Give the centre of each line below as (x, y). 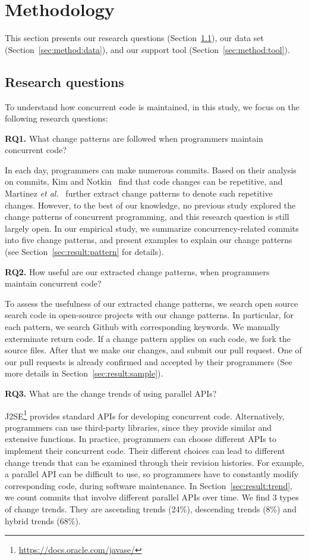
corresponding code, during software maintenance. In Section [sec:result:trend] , (149, 485)
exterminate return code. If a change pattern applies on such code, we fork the (148, 338)
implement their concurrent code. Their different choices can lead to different (145, 451)
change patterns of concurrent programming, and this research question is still (147, 217)
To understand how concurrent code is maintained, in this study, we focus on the (152, 106)
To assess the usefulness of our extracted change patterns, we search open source (152, 303)
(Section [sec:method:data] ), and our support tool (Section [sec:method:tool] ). (147, 49)
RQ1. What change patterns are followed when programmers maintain (134, 138)
